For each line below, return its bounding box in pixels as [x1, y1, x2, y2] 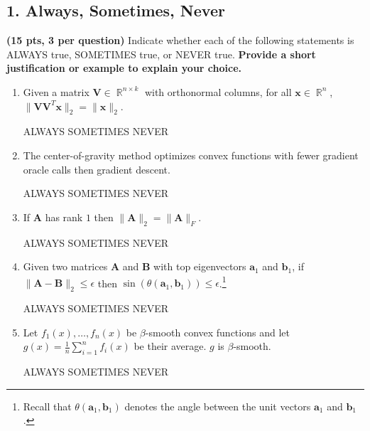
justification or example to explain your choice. [6, 60, 242, 75]
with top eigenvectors [153, 259, 246, 274]
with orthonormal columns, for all [144, 84, 292, 99]
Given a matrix [23, 84, 89, 99]
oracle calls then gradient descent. [23, 161, 170, 176]
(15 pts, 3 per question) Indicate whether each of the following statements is [6, 33, 354, 48]
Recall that [23, 398, 72, 413]
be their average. [134, 339, 207, 353]
